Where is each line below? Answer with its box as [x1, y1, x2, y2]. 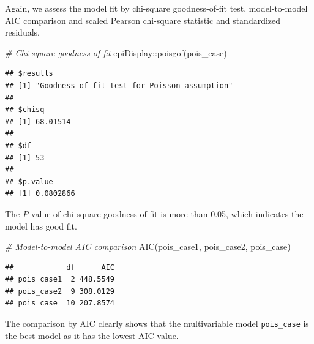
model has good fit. [5, 219, 77, 232]
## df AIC [5, 263, 114, 272]
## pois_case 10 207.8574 [5, 299, 114, 308]
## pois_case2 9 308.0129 [5, 286, 114, 296]
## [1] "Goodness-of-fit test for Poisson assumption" [5, 81, 233, 90]
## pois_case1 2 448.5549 [5, 275, 114, 284]
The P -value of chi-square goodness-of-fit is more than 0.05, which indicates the [5, 207, 304, 220]
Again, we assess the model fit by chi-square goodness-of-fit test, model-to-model [5, 2, 308, 14]
